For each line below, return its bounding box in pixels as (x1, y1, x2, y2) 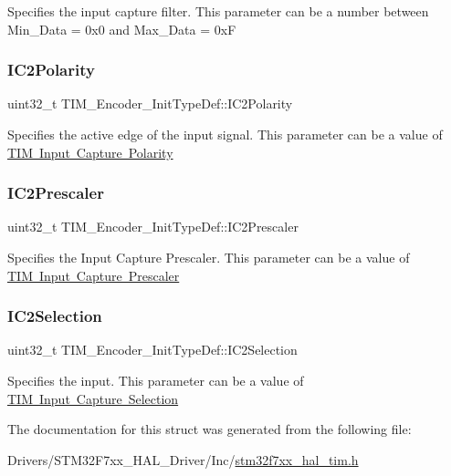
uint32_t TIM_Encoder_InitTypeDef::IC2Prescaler (7, 217, 299, 236)
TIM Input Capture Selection (7, 388, 179, 408)
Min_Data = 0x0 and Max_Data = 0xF (7, 19, 236, 38)
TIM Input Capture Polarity (7, 142, 173, 161)
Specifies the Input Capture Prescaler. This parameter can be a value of (7, 248, 410, 266)
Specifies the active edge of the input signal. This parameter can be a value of (7, 125, 443, 143)
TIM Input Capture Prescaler (7, 265, 180, 285)
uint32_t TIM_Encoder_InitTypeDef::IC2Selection (7, 340, 298, 359)
